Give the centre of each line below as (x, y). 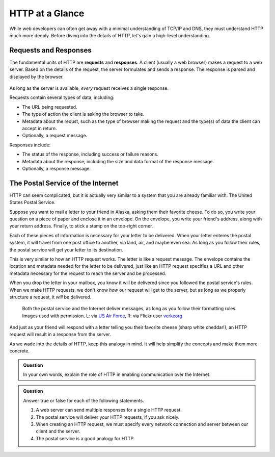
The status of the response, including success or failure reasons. (90, 154)
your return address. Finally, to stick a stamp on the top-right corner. (81, 226)
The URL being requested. (50, 107)
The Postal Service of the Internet (64, 183)
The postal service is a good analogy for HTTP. (85, 438)
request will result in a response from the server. (60, 335)
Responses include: (30, 145)
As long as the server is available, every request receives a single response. (89, 88)
